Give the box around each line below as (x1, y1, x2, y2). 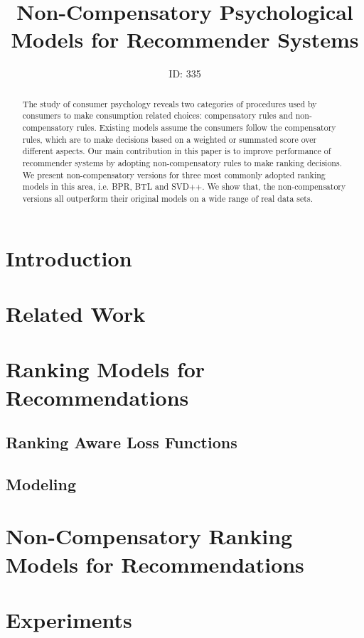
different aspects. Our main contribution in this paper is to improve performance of (22, 145, 331, 157)
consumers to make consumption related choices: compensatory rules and (22, 109, 293, 121)
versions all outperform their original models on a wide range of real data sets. (22, 192, 313, 204)
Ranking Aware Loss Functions (6, 431, 237, 453)
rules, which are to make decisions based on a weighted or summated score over (22, 133, 317, 145)
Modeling (6, 472, 77, 494)
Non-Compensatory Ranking (6, 521, 293, 551)
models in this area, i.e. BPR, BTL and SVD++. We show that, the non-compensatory (22, 180, 346, 193)
